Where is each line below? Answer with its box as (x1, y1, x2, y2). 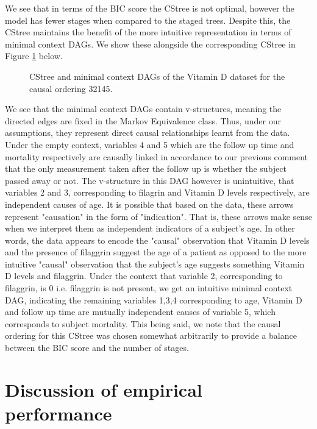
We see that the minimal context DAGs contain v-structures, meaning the (5, 102, 282, 115)
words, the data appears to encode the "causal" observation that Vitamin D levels (5, 233, 310, 246)
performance (5, 401, 112, 425)
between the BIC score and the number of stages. (5, 341, 189, 354)
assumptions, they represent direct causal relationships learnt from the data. (5, 126, 290, 139)
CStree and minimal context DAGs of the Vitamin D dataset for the (29, 69, 285, 82)
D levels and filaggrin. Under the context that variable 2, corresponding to (5, 269, 283, 282)
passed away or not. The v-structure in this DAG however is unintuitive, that (5, 174, 294, 186)
